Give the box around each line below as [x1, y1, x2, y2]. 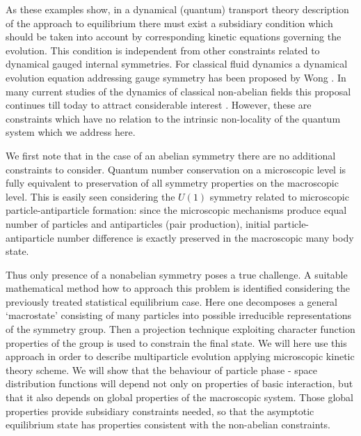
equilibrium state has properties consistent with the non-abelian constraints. [6, 417, 330, 432]
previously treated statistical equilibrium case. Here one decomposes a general [6, 294, 338, 309]
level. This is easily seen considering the [6, 189, 175, 203]
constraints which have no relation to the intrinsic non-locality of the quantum [6, 111, 341, 125]
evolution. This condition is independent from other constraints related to [6, 42, 320, 57]
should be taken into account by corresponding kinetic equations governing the [6, 29, 342, 44]
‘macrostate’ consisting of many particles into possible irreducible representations [6, 308, 352, 322]
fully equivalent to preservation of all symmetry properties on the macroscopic [6, 176, 339, 190]
